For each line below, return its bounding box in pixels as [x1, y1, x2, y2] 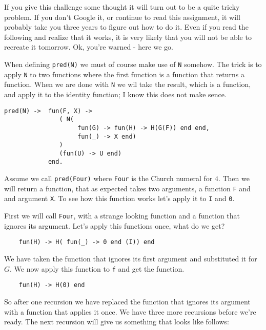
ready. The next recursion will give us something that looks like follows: [4, 316, 229, 327]
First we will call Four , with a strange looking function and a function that [4, 210, 240, 221]
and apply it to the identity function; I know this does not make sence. [4, 89, 227, 99]
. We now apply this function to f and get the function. [10, 263, 185, 274]
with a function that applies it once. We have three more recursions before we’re [4, 306, 256, 317]
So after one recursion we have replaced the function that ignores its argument [4, 296, 251, 306]
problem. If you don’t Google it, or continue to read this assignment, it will [4, 11, 240, 22]
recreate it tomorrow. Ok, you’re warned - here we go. [4, 41, 174, 52]
